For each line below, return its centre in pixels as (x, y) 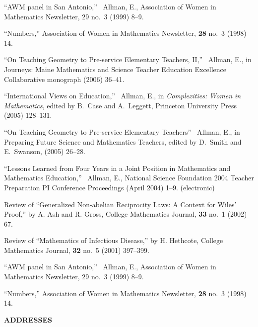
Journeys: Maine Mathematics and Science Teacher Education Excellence (115, 69)
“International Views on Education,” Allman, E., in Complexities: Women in (123, 96)
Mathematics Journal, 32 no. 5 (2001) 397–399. (77, 250)
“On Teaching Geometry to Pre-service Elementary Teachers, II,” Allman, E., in (128, 59)
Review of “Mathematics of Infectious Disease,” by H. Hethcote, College (114, 240)
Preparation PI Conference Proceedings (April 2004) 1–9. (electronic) (109, 187)
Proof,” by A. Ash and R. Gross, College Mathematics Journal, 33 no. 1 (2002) (126, 214)
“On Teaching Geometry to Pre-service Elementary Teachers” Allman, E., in (122, 131)
